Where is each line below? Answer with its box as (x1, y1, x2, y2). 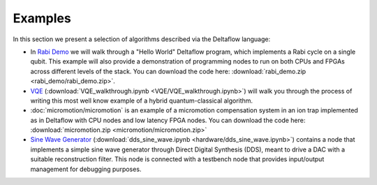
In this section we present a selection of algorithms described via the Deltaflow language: (13, 35, 271, 43)
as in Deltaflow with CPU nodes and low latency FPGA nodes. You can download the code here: (30, 116, 306, 124)
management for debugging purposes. (30, 165, 142, 173)
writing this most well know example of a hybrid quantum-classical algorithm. (30, 96, 253, 105)
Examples (13, 10, 71, 26)
